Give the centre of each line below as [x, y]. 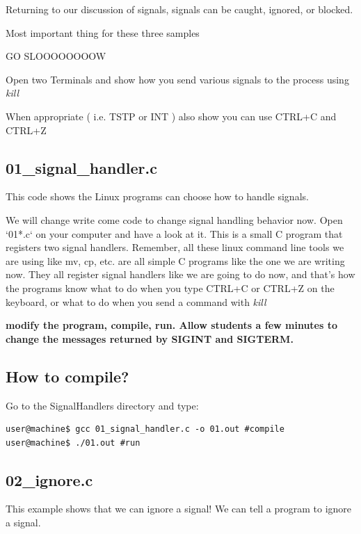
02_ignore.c [49, 479]
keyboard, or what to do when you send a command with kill [136, 301]
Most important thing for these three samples [103, 32]
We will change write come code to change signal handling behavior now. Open [174, 219]
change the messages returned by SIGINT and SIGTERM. [150, 338]
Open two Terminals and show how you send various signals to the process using [177, 79]
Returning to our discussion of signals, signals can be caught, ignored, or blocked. [179, 9]
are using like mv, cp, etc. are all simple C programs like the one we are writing [175, 260]
